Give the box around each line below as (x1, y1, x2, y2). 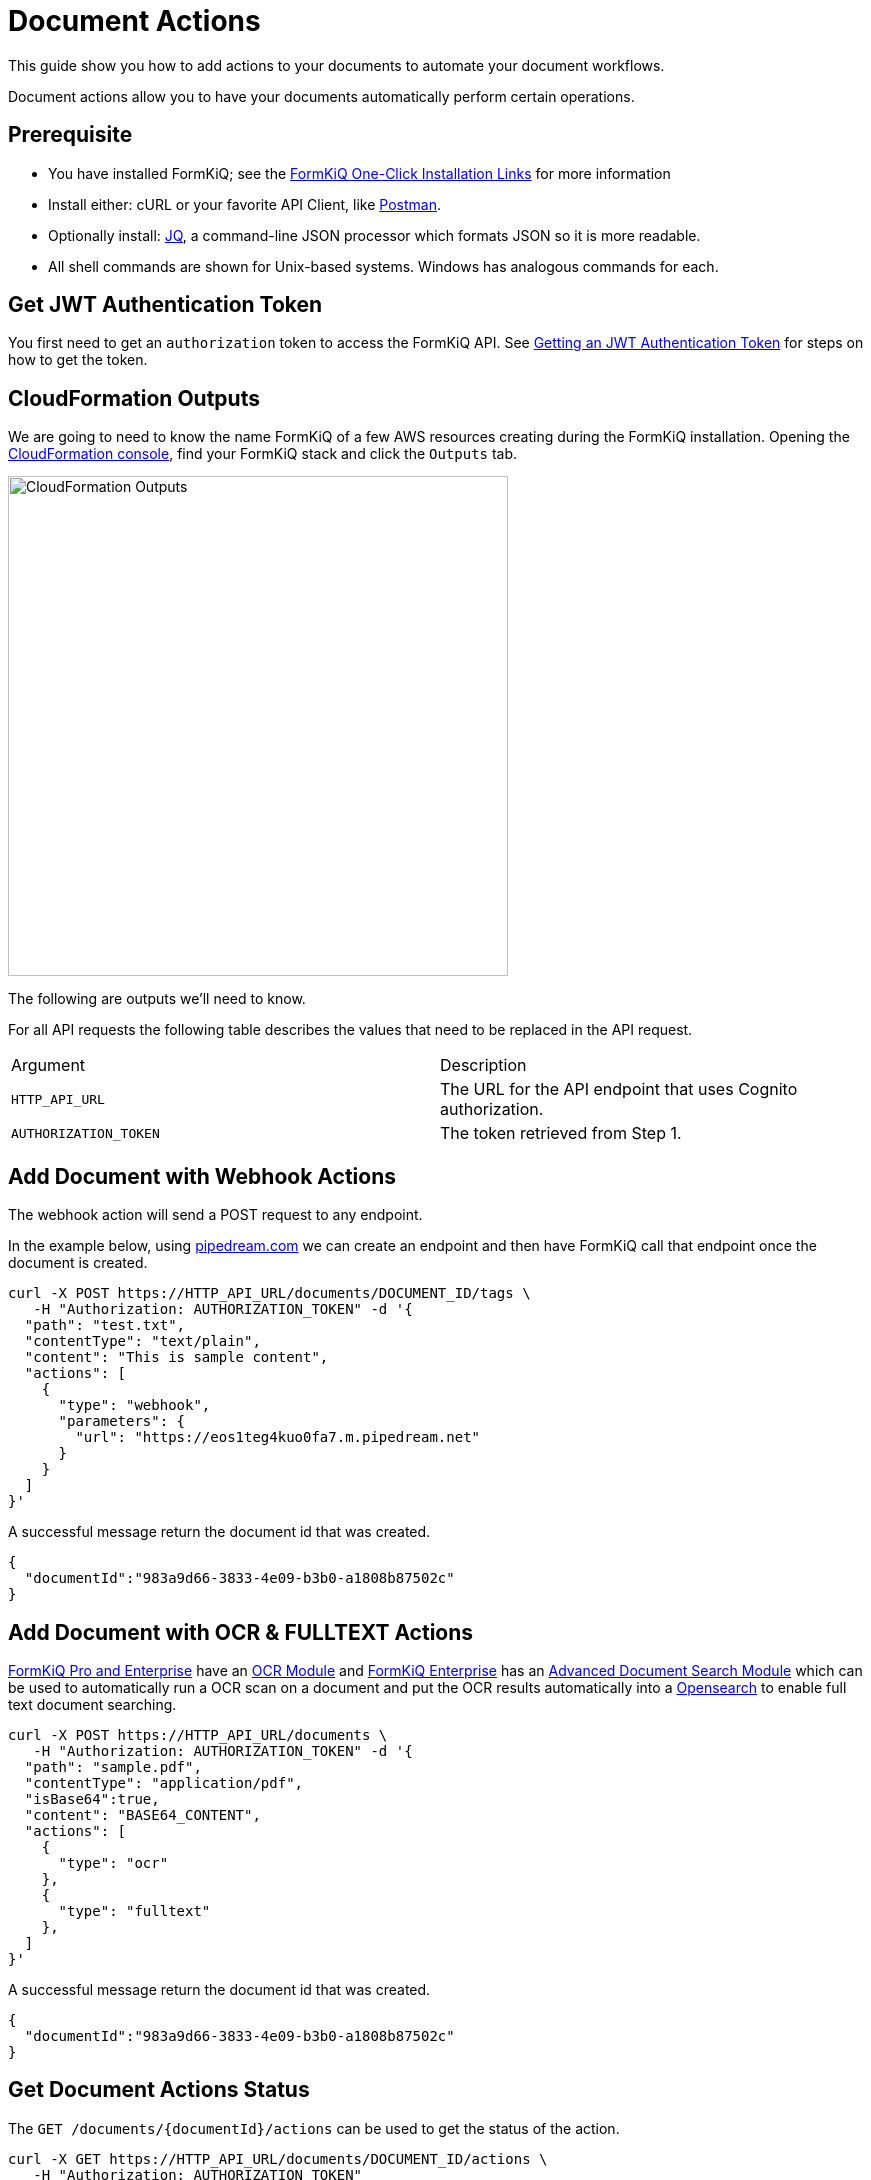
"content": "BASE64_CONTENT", (24, 1806, 261, 1823)
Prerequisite (8, 122, 133, 148)
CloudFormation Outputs (8, 385, 260, 411)
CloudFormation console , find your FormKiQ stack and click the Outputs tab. (8, 445, 518, 463)
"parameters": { (58, 1413, 186, 1430)
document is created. (8, 1254, 148, 1272)
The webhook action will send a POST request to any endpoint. (8, 1206, 423, 1224)
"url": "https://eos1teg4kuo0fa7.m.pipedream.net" (75, 1429, 481, 1446)
